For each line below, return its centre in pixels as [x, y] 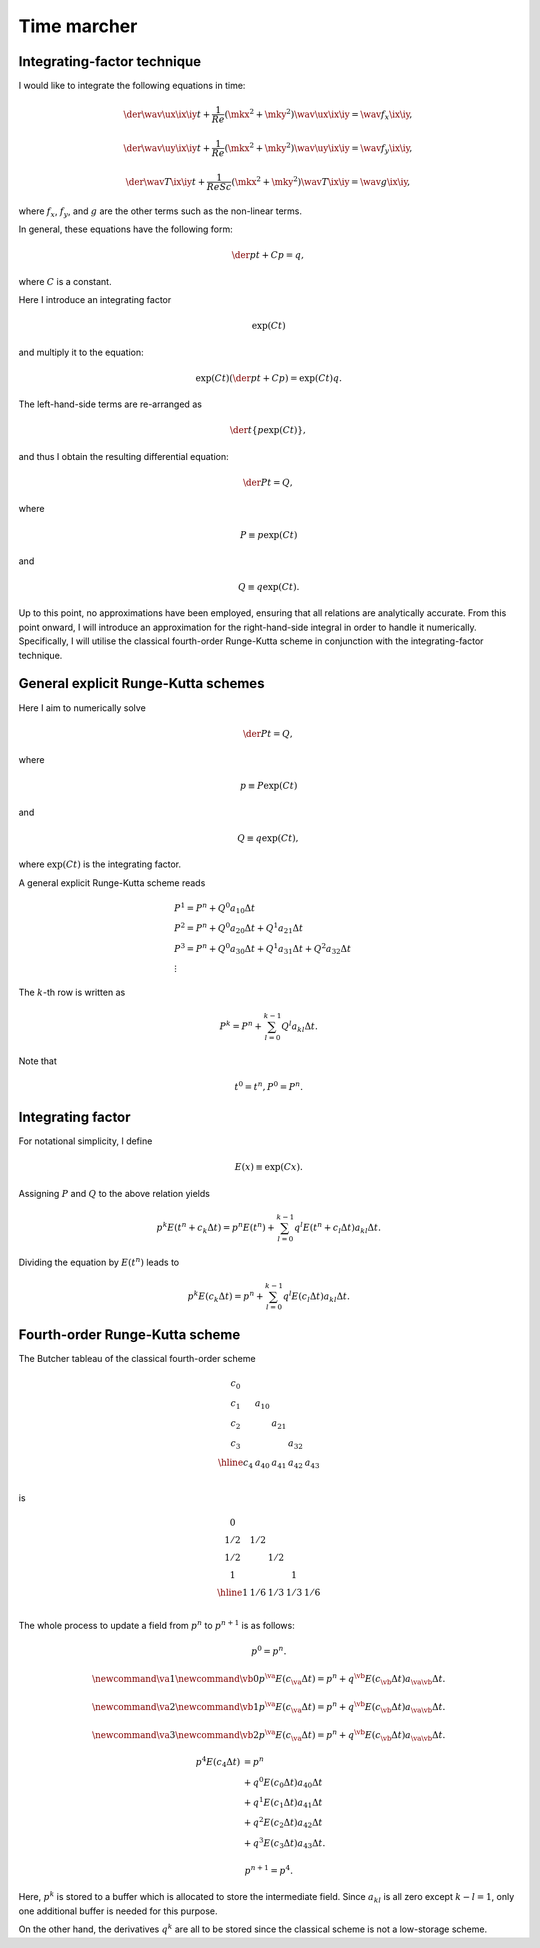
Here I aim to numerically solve [82, 707]
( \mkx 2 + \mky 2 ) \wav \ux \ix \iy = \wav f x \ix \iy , [318, 114]
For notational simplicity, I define [85, 1141]
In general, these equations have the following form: [126, 229]
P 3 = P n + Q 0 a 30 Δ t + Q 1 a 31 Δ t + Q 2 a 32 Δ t [262, 949]
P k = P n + [241, 1025]
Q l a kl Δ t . [300, 1026]
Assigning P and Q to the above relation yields [114, 1193]
